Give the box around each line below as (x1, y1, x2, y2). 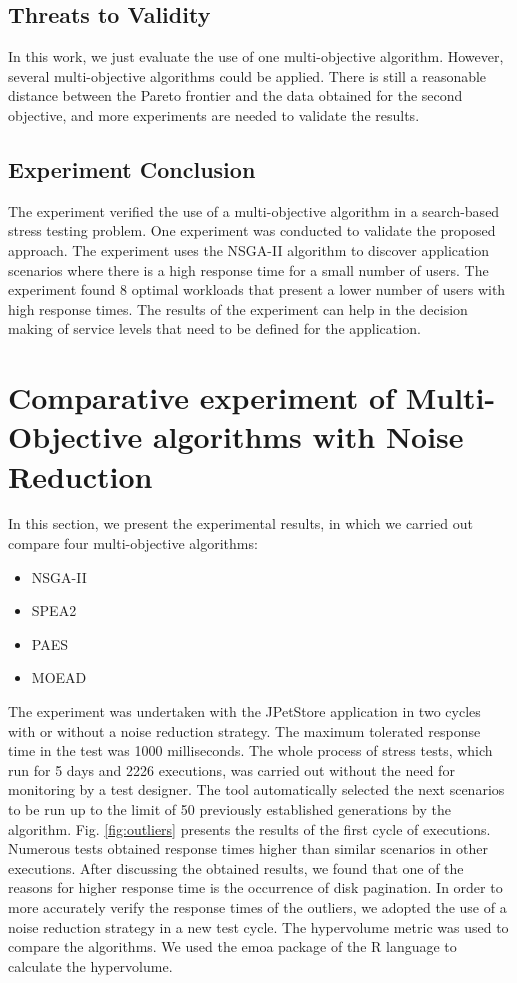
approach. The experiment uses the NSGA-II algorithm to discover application (8, 239, 490, 260)
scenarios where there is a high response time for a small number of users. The (8, 259, 489, 280)
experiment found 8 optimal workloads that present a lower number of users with (8, 279, 506, 300)
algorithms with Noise (152, 416, 464, 457)
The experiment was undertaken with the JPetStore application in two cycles (8, 701, 481, 721)
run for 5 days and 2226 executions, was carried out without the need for (8, 759, 455, 780)
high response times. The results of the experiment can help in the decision (8, 298, 468, 319)
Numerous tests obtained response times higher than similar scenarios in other (8, 838, 489, 859)
